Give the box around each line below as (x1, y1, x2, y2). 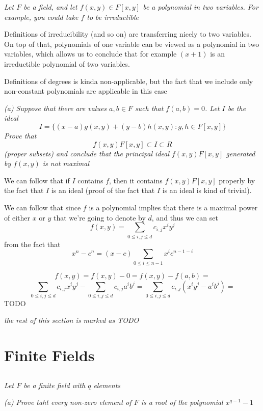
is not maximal (42, 158, 90, 169)
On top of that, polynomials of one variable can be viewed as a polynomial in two (4, 38, 259, 49)
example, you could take (4, 11, 78, 22)
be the (227, 102, 246, 113)
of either (4, 212, 30, 223)
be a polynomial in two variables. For (143, 2, 258, 12)
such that (135, 102, 164, 113)
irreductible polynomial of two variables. (4, 58, 130, 69)
